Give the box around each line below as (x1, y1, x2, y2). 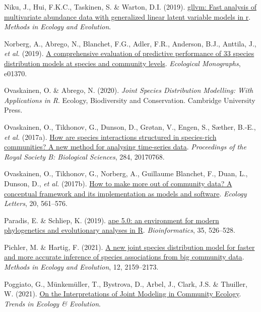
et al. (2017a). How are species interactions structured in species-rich (4, 131, 217, 142)
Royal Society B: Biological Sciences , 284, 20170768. (4, 151, 165, 162)
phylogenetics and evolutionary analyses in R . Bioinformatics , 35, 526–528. (4, 225, 235, 235)
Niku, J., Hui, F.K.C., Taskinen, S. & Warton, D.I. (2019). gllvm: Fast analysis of (4, 2, 256, 12)
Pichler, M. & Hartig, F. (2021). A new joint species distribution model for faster (4, 241, 255, 252)
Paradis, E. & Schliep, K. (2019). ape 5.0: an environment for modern (4, 215, 219, 225)
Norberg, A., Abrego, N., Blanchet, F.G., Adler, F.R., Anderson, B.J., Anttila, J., (4, 38, 256, 48)
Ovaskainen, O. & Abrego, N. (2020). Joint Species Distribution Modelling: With (4, 85, 253, 95)
